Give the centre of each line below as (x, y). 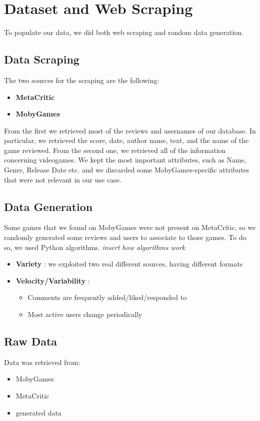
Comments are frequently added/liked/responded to (107, 297)
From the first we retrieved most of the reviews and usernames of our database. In (130, 130)
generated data (38, 412)
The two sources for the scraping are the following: (82, 80)
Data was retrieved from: (42, 362)
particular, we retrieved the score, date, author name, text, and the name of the (126, 140)
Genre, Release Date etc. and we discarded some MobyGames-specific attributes (127, 170)
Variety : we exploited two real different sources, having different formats (129, 264)
